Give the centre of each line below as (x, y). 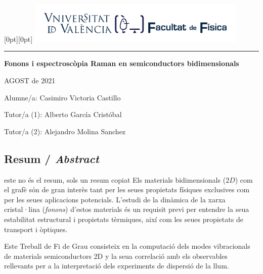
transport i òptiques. (36, 229)
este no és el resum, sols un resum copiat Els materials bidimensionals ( (115, 179)
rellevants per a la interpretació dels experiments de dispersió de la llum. (117, 266)
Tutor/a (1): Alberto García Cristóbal (63, 114)
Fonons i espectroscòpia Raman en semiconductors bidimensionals (122, 63)
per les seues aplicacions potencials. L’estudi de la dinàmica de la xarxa (115, 199)
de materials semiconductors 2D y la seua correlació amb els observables (116, 256)
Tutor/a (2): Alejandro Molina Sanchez (65, 131)
